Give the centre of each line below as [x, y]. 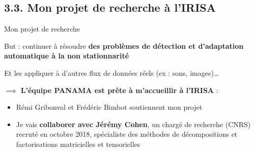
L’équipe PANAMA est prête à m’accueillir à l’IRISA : [119, 90]
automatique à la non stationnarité [67, 56]
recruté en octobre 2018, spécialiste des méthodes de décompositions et [127, 134]
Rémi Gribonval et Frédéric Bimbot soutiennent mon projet [109, 107]
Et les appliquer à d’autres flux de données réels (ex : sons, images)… [111, 72]
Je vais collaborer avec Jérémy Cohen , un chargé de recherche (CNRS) [133, 124]
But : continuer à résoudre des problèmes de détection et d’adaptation [124, 46]
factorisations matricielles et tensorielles [78, 144]
